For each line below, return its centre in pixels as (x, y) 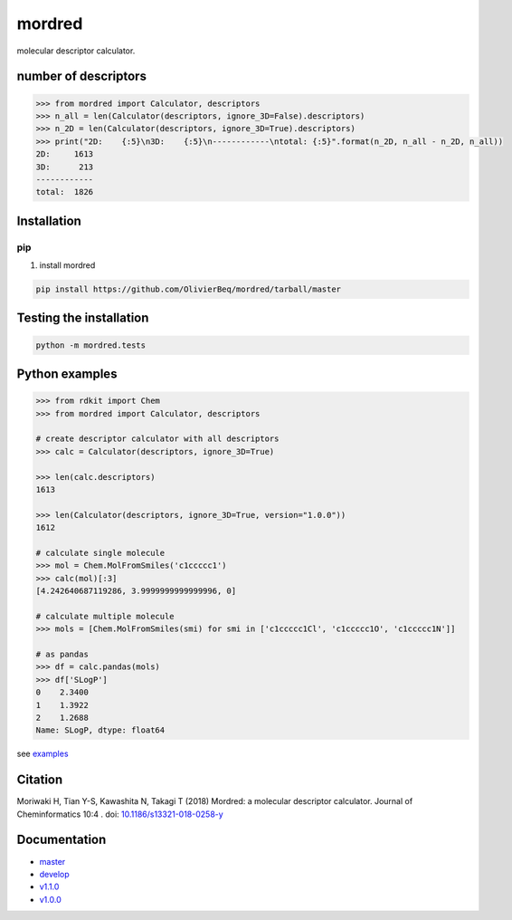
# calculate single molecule (100, 553)
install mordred (67, 265)
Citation (40, 780)
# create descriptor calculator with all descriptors (157, 439)
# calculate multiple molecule (105, 616)
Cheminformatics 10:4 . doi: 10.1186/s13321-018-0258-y (120, 814)
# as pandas (62, 655)
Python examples (67, 374)
